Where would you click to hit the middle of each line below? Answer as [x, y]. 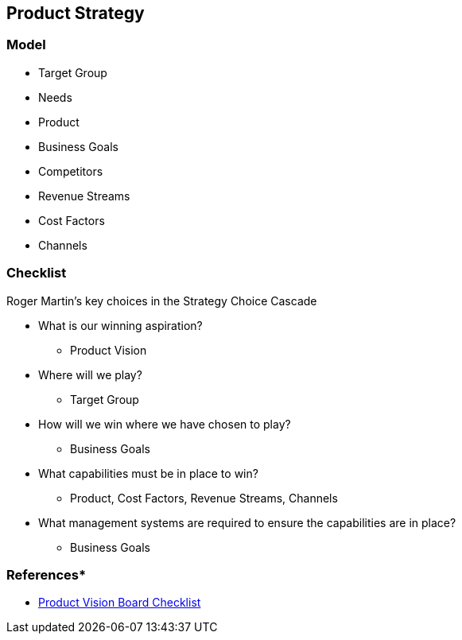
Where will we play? [90, 374]
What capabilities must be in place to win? [148, 473]
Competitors [71, 171]
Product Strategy [76, 13]
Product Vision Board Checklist [120, 603]
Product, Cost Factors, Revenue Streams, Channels [204, 498]
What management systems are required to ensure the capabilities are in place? [247, 522]
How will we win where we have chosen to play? [165, 424]
